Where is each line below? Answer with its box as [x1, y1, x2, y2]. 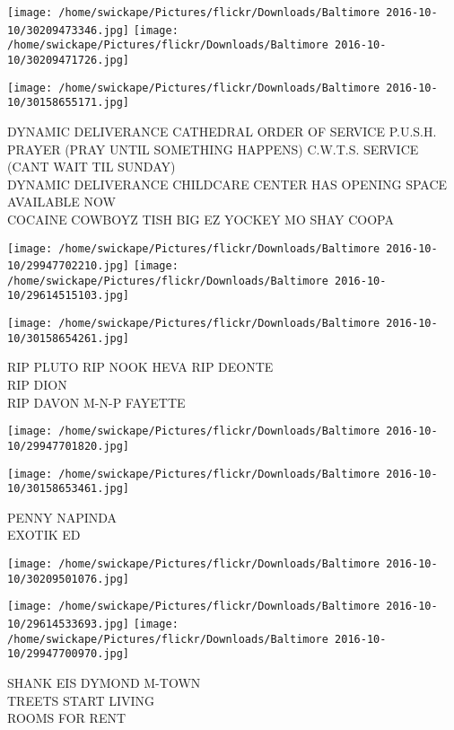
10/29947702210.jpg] [7, 259, 130, 273]
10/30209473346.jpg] [7, 23, 130, 37]
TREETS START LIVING [7, 690, 155, 709]
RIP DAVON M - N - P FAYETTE [7, 392, 186, 411]
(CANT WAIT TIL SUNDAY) [7, 157, 176, 176]
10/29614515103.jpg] [7, 289, 130, 303]
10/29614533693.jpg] [7, 618, 130, 630]
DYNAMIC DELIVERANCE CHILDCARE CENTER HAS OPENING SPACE [7, 174, 448, 193]
